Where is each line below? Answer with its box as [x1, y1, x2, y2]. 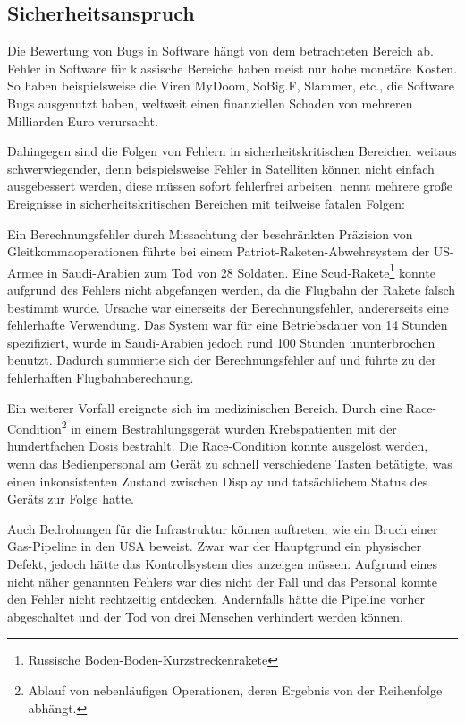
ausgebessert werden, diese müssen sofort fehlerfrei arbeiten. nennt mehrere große [7, 176, 452, 195]
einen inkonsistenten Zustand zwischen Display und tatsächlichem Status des [7, 471, 428, 490]
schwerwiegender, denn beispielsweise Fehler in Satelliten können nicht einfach [7, 159, 435, 177]
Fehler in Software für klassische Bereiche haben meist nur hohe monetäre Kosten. [7, 58, 458, 77]
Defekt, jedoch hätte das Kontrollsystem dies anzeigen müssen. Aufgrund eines [7, 554, 438, 572]
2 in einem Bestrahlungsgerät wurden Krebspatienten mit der [61, 417, 397, 437]
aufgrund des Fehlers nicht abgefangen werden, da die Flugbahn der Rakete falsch [7, 280, 456, 298]
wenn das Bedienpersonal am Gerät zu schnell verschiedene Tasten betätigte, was [7, 453, 452, 472]
